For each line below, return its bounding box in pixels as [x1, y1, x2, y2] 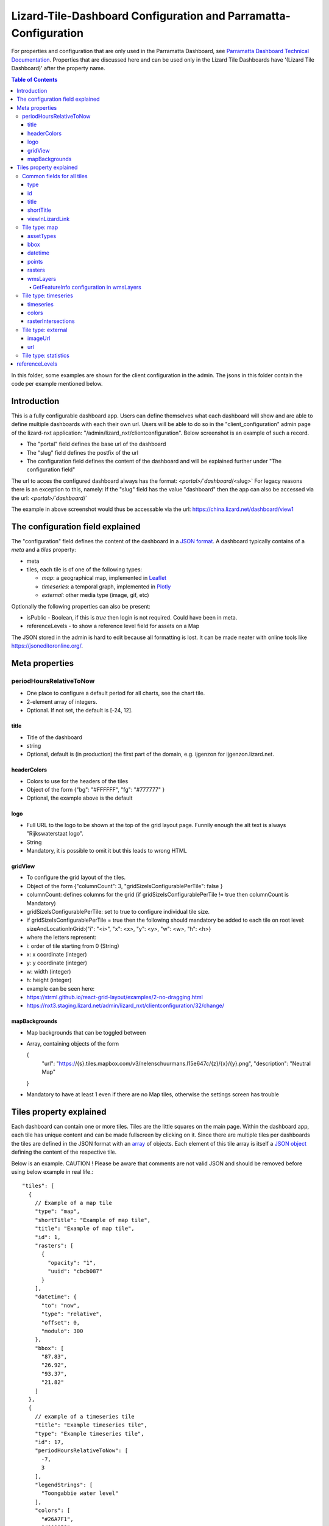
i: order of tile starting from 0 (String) [26, 942, 119, 949]
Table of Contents [11, 76, 58, 83]
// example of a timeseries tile [34, 1413, 135, 1420]
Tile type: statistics [22, 352, 69, 360]
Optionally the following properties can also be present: [11, 602, 150, 610]
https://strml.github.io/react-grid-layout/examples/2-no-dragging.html [26, 993, 203, 1000]
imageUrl [27, 334, 51, 342]
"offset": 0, [41, 1319, 80, 1326]
